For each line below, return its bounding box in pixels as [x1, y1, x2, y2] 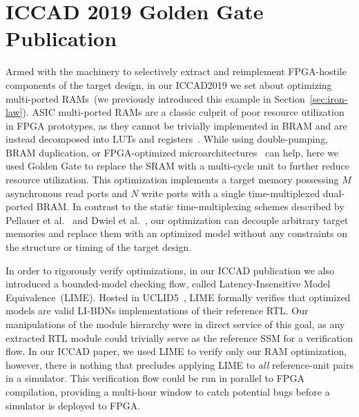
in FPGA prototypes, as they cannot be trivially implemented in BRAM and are [6, 118, 347, 132]
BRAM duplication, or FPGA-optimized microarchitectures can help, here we [6, 145, 339, 159]
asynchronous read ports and [6, 185, 128, 200]
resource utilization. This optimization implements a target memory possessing [6, 172, 339, 187]
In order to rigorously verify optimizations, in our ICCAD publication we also [6, 263, 334, 277]
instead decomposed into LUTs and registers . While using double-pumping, [6, 132, 329, 146]
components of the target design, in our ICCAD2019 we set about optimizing [6, 77, 332, 92]
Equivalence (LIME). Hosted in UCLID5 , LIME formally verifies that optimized [6, 289, 351, 304]
